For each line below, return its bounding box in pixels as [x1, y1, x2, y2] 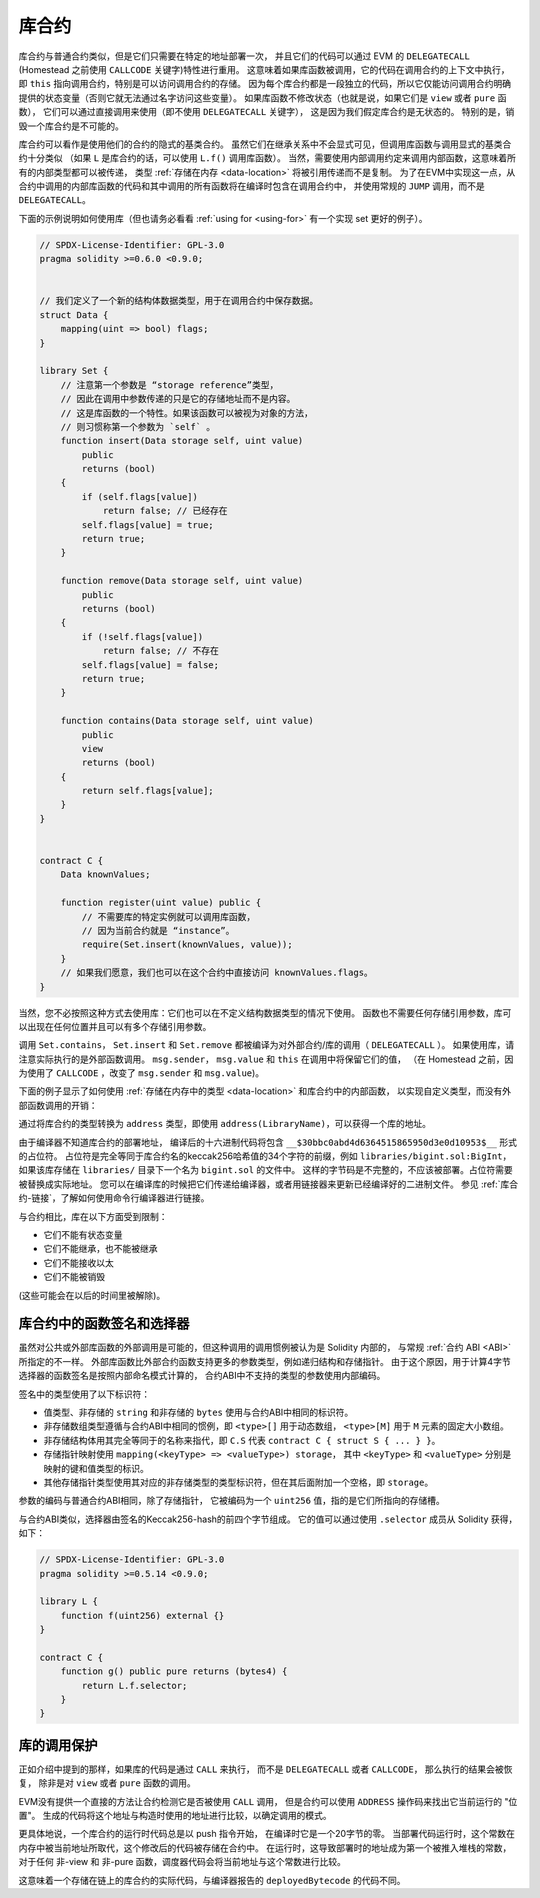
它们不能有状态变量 [43, 1228, 123, 1240]
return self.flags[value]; [81, 785, 214, 797]
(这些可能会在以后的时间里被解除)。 [18, 1289, 166, 1301]
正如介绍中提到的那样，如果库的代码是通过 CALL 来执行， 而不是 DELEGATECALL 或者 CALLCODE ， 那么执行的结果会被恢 [18, 1763, 513, 1775]
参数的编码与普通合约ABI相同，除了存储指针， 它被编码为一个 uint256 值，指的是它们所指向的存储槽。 [18, 1495, 445, 1507]
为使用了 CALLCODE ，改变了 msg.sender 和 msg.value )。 [18, 1067, 265, 1079]
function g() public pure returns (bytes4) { [60, 1666, 288, 1677]
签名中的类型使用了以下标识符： [18, 1388, 150, 1400]
